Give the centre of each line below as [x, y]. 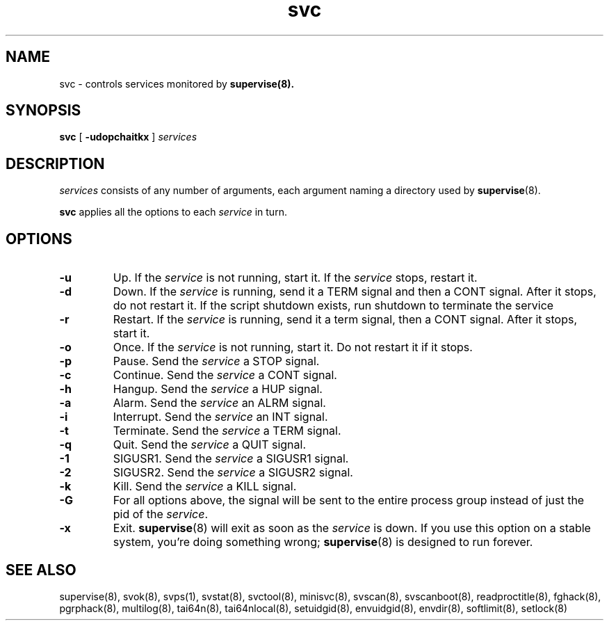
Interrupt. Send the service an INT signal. [220, 417]
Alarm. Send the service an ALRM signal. [219, 403]
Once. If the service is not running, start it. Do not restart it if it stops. [293, 347]
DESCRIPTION [55, 163]
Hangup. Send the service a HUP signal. [218, 389]
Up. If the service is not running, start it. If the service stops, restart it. [295, 278]
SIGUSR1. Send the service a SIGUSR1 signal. [231, 459]
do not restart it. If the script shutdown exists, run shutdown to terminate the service [333, 306]
